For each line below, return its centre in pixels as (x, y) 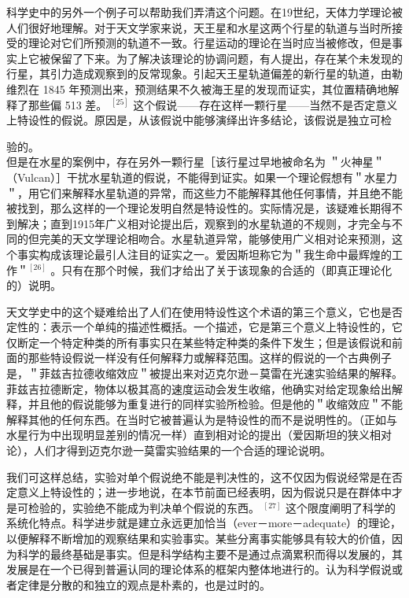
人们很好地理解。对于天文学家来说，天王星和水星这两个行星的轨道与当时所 (199, 27)
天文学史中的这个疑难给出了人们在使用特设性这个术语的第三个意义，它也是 (199, 311)
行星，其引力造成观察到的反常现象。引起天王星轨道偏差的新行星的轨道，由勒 (204, 74)
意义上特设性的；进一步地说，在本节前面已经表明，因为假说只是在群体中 (204, 492)
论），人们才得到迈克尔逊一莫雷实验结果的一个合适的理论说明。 (169, 450)
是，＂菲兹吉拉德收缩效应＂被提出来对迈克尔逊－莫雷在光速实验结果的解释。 (204, 373)
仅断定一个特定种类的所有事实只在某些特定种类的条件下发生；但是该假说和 (199, 342)
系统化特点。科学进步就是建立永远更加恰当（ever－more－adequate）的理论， (204, 523)
